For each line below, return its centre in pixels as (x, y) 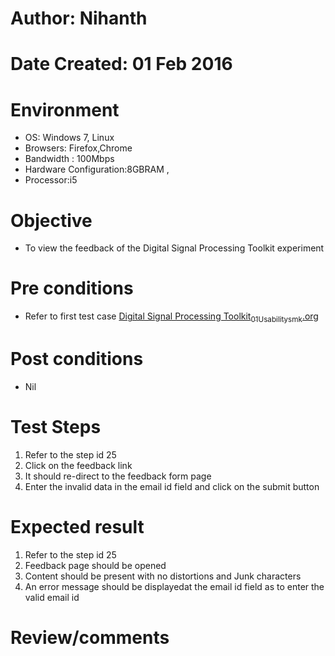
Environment (65, 109)
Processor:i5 (51, 180)
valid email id (52, 597)
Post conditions (77, 359)
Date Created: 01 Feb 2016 (121, 64)
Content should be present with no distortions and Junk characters (163, 576)
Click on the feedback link (78, 465)
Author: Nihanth (79, 18)
